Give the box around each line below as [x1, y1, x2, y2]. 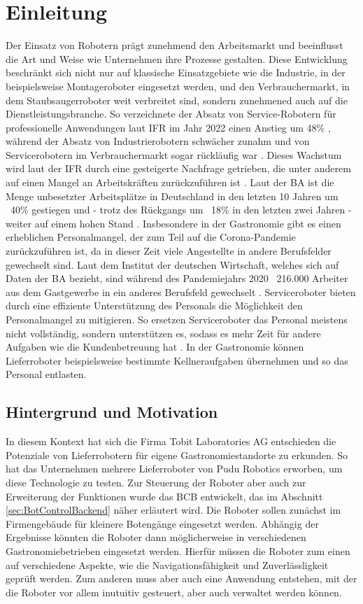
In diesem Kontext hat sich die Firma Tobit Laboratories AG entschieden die [6, 434, 336, 449]
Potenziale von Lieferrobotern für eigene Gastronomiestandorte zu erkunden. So [6, 447, 348, 462]
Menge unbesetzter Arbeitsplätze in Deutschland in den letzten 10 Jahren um [6, 188, 339, 203]
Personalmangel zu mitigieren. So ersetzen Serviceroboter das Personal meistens [6, 312, 348, 326]
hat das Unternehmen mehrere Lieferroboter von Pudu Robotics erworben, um [6, 461, 343, 476]
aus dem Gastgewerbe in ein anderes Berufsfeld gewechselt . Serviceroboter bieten [6, 284, 356, 299]
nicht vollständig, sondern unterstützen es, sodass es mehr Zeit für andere [6, 325, 321, 340]
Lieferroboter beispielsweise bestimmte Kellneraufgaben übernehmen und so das [6, 353, 348, 367]
